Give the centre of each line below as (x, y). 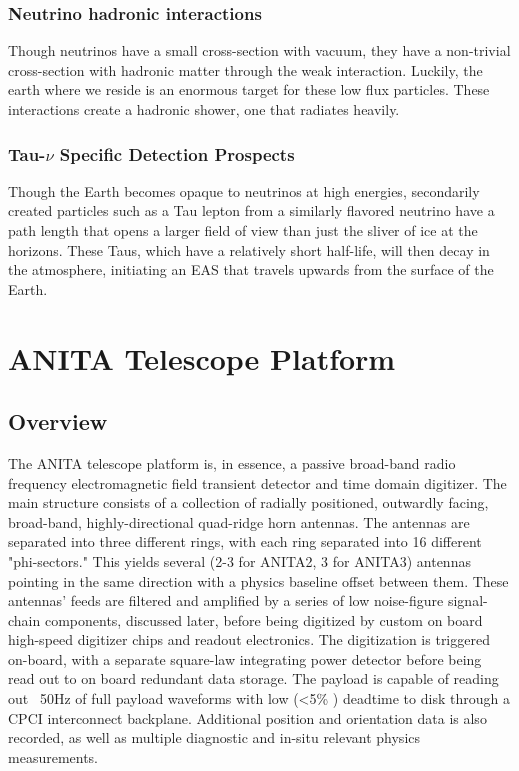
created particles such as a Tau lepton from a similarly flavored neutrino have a (251, 210)
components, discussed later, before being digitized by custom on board (263, 619)
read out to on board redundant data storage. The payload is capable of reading (253, 678)
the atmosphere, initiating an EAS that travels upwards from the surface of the (251, 269)
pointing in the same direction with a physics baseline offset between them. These (258, 580)
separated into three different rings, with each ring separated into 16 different (245, 541)
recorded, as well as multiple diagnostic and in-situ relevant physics (214, 737)
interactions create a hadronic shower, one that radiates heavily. (204, 109)
